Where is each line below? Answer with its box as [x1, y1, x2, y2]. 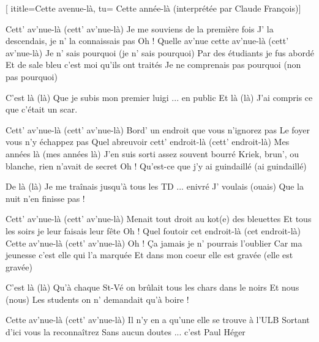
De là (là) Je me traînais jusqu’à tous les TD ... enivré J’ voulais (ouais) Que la [6, 180, 304, 193]
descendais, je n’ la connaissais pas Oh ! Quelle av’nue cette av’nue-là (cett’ [6, 34, 289, 47]
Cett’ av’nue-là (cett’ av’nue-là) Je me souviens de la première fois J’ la [6, 22, 274, 35]
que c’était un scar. [6, 103, 78, 116]
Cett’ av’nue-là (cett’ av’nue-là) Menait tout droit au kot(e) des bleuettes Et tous [6, 212, 312, 225]
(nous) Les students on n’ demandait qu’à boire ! [6, 292, 189, 305]
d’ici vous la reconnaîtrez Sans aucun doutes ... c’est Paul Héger [6, 325, 246, 338]
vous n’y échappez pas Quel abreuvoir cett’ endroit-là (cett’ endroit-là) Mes [6, 135, 290, 148]
